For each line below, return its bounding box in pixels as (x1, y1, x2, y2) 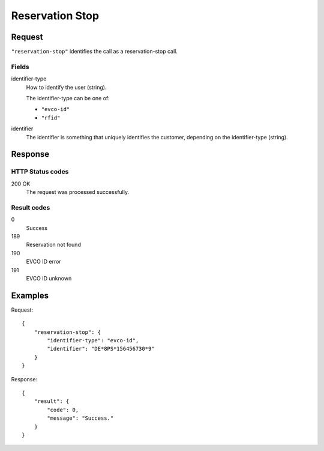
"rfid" (41, 114, 61, 121)
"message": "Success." (47, 415, 114, 422)
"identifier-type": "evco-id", (47, 337, 139, 344)
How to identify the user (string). (26, 83, 107, 91)
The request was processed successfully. (26, 189, 129, 196)
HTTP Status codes (11, 168, 69, 176)
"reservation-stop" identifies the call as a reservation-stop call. (11, 48, 178, 55)
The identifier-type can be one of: (26, 94, 110, 101)
